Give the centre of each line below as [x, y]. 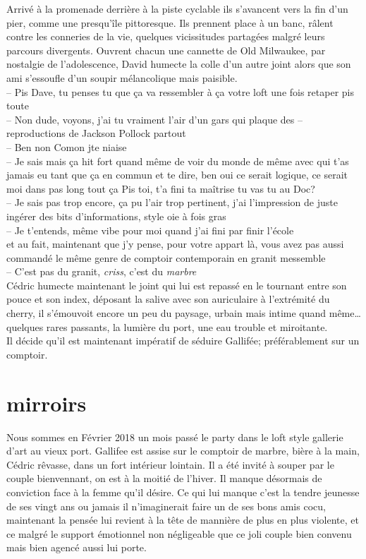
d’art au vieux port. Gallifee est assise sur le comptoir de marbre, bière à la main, [183, 451]
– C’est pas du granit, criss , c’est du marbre [102, 271]
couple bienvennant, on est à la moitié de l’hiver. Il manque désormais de [164, 478]
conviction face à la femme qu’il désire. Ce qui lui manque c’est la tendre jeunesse [183, 492]
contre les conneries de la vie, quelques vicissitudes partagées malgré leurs [166, 36]
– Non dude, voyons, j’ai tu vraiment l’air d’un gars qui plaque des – [154, 119]
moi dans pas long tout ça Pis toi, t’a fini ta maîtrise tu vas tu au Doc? [161, 188]
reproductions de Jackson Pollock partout [96, 133]
